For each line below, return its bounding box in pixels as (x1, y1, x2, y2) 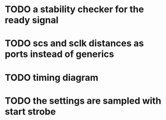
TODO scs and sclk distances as (5, 38, 144, 49)
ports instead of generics (5, 48, 114, 60)
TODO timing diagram (5, 72, 99, 83)
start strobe (5, 106, 56, 117)
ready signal (5, 14, 59, 26)
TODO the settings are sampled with (5, 95, 161, 106)
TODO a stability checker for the (5, 4, 144, 15)
